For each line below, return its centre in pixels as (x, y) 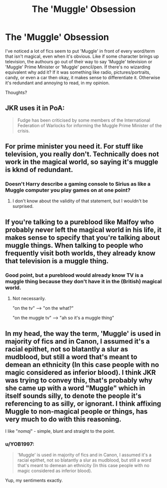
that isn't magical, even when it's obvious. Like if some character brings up (82, 56)
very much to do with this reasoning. (63, 419)
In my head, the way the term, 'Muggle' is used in (83, 333)
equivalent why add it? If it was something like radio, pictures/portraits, (78, 72)
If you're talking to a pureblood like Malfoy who (80, 222)
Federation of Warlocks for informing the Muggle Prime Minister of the (89, 125)
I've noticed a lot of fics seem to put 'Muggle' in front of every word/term (80, 51)
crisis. (23, 131)
